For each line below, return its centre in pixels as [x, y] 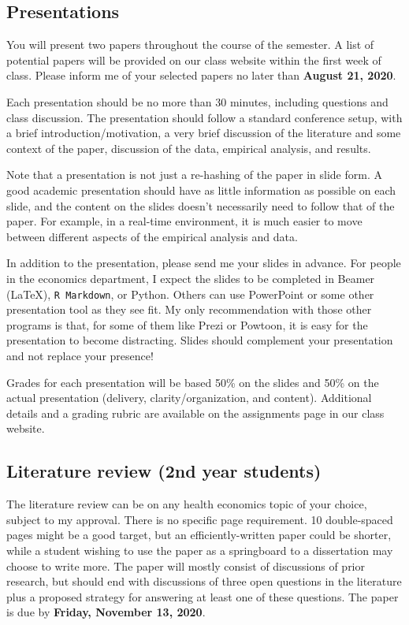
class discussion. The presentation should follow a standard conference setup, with [204, 117]
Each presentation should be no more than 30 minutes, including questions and [197, 101]
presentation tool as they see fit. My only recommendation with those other [189, 309]
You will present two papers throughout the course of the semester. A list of [190, 45]
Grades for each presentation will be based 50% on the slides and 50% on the [193, 382]
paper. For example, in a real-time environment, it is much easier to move [184, 221]
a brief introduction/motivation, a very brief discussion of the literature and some [204, 133]
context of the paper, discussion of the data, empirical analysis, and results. [189, 148]
